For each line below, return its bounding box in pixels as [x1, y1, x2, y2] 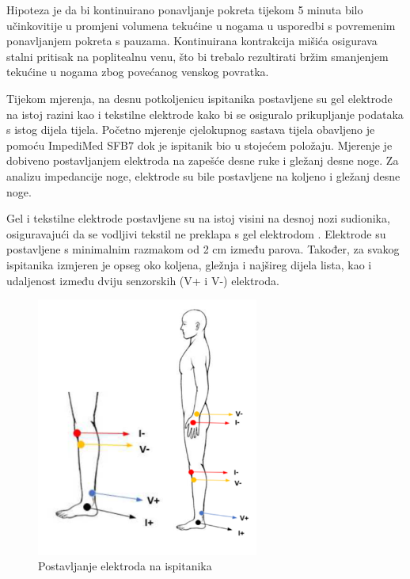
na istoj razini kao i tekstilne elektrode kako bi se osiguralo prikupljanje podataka [6, 105, 404, 122]
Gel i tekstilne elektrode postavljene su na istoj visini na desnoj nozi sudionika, [6, 210, 390, 227]
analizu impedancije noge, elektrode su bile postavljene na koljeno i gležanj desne [6, 167, 401, 184]
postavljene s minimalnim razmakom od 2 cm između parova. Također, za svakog [6, 241, 400, 257]
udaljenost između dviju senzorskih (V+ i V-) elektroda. [6, 272, 279, 288]
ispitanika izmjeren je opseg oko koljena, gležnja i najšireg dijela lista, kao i [6, 256, 372, 272]
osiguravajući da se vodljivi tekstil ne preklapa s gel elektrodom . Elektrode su [6, 225, 386, 242]
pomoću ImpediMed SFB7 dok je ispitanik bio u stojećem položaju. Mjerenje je [6, 136, 393, 153]
